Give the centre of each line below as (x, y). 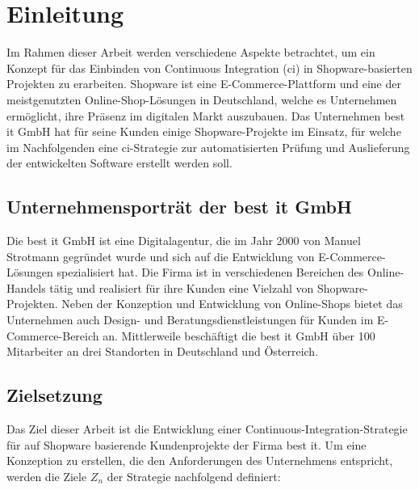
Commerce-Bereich (53, 335)
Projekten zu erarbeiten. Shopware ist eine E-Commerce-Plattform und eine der (204, 84)
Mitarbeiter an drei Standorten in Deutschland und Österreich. (163, 351)
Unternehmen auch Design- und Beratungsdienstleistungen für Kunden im (190, 320)
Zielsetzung (54, 395)
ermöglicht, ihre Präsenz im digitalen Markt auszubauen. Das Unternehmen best (206, 115)
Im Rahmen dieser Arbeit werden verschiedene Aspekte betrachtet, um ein (191, 52)
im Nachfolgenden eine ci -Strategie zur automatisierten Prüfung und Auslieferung (208, 147)
